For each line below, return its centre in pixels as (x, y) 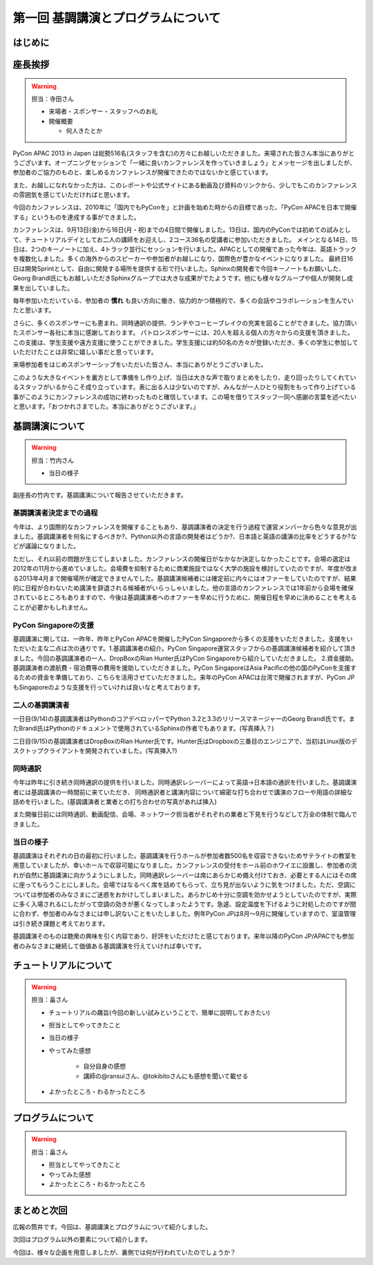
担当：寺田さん (52, 99)
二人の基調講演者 (41, 705)
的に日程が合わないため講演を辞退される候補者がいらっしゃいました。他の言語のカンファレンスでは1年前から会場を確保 (183, 588)
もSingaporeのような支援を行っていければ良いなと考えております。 (108, 687)
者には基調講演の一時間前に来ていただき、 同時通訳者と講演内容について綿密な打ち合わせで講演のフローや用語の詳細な (183, 792)
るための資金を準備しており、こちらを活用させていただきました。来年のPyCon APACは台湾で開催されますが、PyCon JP (184, 677)
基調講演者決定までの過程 (55, 513)
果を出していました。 (43, 288)
